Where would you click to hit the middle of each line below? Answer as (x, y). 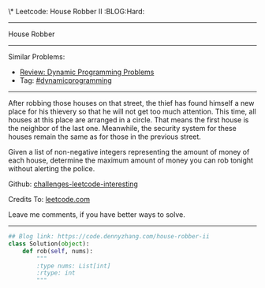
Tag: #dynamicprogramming (65, 80)
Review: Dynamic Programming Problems (87, 72)
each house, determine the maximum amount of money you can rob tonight (131, 160)
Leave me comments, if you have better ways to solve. (97, 215)
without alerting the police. (52, 168)
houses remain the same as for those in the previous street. (105, 137)
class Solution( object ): (49, 244)
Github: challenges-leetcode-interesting (73, 184)
